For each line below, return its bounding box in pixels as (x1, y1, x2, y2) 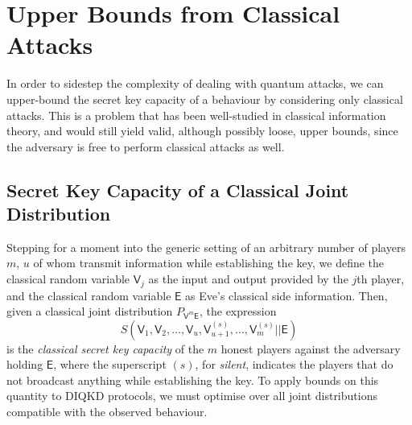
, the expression (199, 303, 277, 320)
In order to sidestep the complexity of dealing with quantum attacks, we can (6, 75, 384, 92)
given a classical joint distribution (6, 303, 173, 320)
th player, (356, 270, 405, 287)
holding (6, 356, 43, 373)
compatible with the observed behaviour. (6, 403, 208, 420)
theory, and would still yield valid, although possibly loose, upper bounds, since (6, 122, 398, 139)
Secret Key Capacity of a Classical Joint (6, 177, 349, 202)
